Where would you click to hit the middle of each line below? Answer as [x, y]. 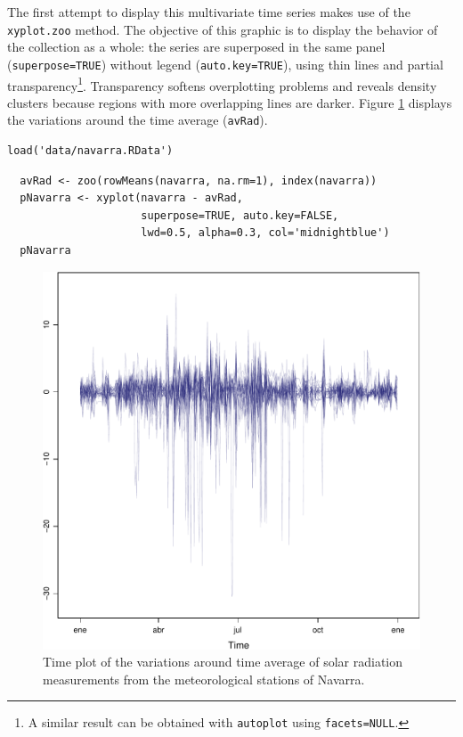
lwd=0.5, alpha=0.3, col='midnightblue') [265, 233]
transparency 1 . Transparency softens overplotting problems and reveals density [222, 84]
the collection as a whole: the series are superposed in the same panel [196, 47]
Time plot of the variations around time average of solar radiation [223, 662]
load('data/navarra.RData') [90, 151]
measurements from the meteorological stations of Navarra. [204, 679]
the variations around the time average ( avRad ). [138, 120]
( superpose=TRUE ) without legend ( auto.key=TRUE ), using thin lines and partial [225, 64]
